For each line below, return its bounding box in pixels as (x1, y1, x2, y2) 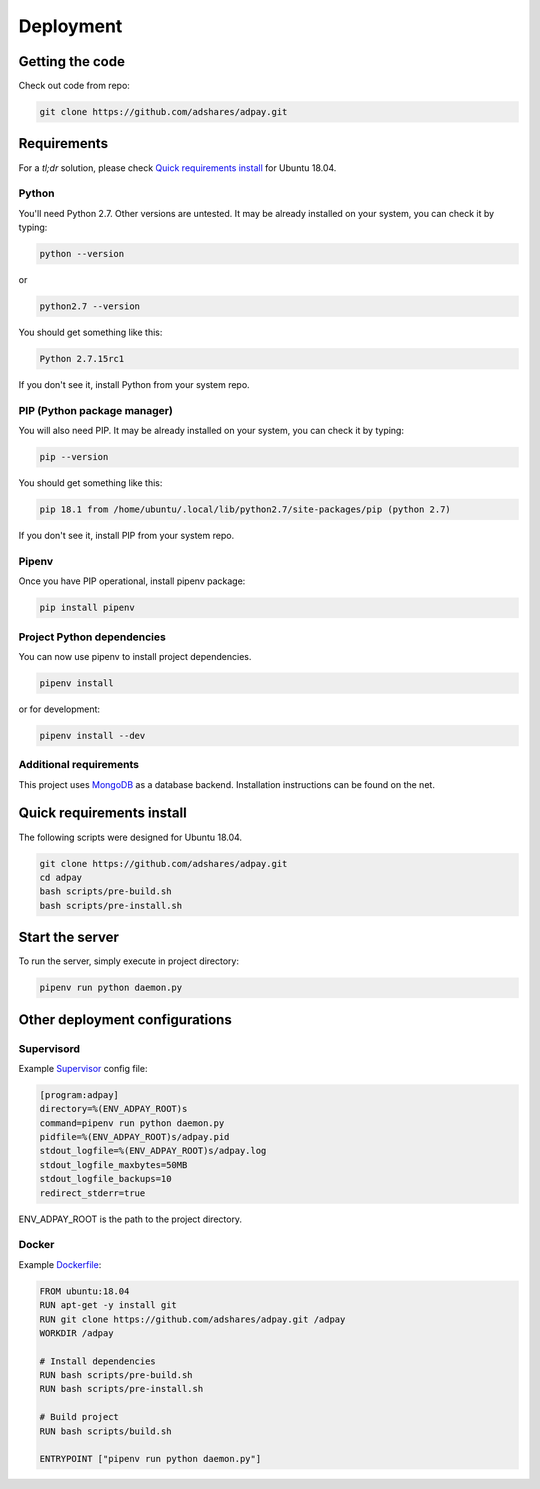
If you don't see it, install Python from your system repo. (18, 378, 250, 390)
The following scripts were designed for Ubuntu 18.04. (18, 831, 243, 843)
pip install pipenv (39, 602, 135, 614)
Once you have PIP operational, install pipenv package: (18, 575, 246, 587)
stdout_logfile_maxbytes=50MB (39, 1159, 188, 1170)
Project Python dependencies (18, 630, 167, 644)
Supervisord (18, 1041, 80, 1055)
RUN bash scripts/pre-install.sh (39, 1383, 204, 1395)
